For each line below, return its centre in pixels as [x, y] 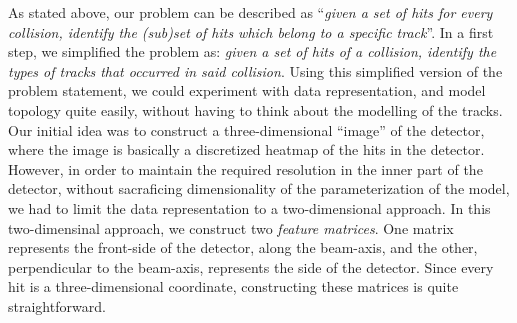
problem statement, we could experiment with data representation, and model [247, 90]
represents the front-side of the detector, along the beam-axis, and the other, [243, 247]
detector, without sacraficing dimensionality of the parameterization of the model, [259, 188]
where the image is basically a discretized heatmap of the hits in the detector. [246, 149]
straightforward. [57, 305]
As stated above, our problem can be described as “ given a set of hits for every [250, 12]
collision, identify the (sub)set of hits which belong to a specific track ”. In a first [251, 31]
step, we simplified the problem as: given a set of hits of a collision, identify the [252, 51]
